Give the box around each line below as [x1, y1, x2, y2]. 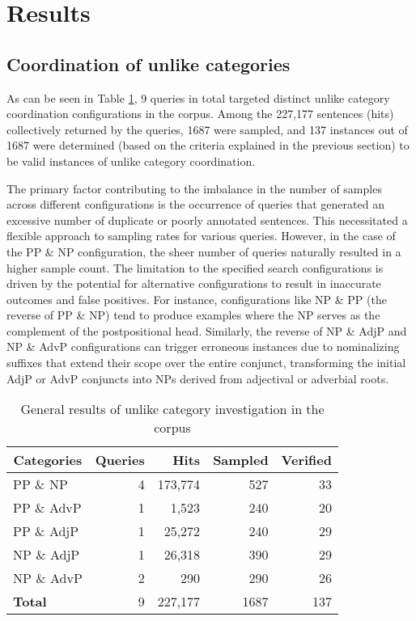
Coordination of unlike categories [6, 51, 291, 76]
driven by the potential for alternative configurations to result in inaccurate [6, 275, 381, 292]
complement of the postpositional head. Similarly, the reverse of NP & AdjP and [6, 322, 407, 339]
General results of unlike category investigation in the [20, 399, 325, 419]
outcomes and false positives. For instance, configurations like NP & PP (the [6, 290, 387, 307]
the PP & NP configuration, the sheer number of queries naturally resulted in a [6, 243, 401, 260]
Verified [281, 450, 332, 470]
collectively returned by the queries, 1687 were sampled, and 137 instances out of [6, 120, 408, 137]
